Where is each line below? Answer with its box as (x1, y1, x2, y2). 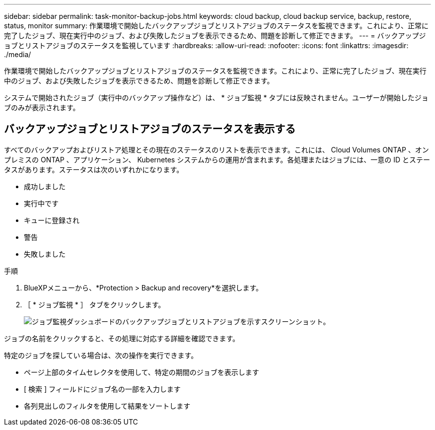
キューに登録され (24, 215, 79, 224)
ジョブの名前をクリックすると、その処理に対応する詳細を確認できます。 (4, 334, 240, 343)
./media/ (4, 50, 31, 59)
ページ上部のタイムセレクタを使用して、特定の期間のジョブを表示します (24, 367, 259, 376)
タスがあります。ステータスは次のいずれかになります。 (4, 165, 184, 174)
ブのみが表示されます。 (4, 103, 80, 112)
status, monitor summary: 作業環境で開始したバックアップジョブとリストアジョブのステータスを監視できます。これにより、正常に (4, 21, 429, 30)
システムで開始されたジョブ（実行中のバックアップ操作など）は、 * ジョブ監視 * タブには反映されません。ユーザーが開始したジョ (4, 93, 429, 102)
